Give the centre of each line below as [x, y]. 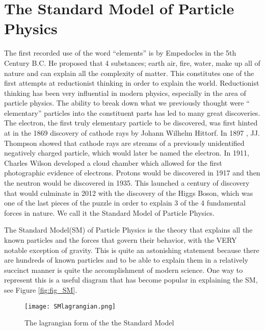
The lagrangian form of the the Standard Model [99, 323]
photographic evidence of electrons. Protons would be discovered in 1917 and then [132, 173]
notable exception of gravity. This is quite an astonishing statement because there [132, 250]
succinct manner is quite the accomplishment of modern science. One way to [124, 270]
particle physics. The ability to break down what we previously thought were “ [127, 103]
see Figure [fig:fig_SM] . [41, 289]
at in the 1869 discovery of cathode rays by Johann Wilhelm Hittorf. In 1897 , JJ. [132, 133]
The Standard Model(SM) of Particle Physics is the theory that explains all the [128, 230]
